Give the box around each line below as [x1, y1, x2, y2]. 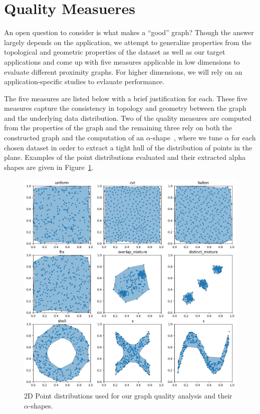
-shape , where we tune [150, 132, 222, 143]
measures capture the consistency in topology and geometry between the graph [4, 103, 246, 113]
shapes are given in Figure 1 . [4, 161, 94, 172]
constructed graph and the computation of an [4, 132, 144, 143]
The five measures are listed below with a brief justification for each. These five [4, 93, 247, 103]
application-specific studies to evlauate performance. [4, 76, 164, 87]
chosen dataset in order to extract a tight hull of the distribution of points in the [4, 142, 252, 152]
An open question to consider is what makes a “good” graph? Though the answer [4, 27, 254, 38]
